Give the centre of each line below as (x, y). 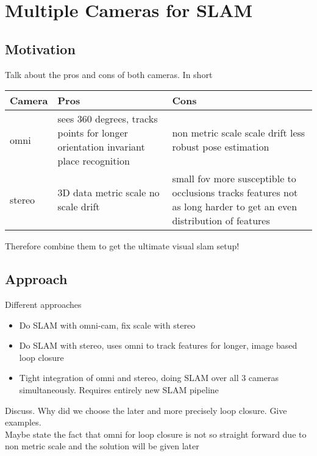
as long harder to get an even (235, 207)
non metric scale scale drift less (239, 133)
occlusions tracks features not (235, 193)
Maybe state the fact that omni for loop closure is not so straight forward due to (156, 434)
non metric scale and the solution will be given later (102, 446)
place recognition (94, 161)
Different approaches (43, 304)
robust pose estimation (221, 147)
